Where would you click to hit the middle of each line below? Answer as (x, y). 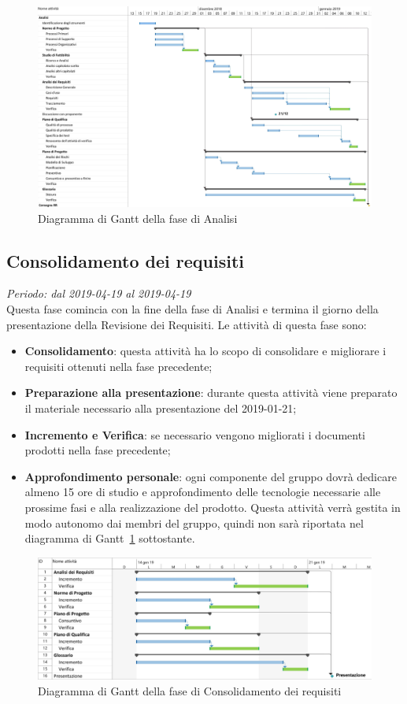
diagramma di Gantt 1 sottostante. (110, 538)
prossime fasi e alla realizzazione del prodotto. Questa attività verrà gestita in (213, 507)
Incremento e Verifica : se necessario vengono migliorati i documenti (195, 434)
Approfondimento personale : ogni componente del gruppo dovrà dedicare (211, 476)
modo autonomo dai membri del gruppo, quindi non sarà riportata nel (194, 522)
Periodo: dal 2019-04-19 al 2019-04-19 (99, 293)
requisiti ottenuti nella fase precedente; (118, 366)
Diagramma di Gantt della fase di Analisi (138, 218)
